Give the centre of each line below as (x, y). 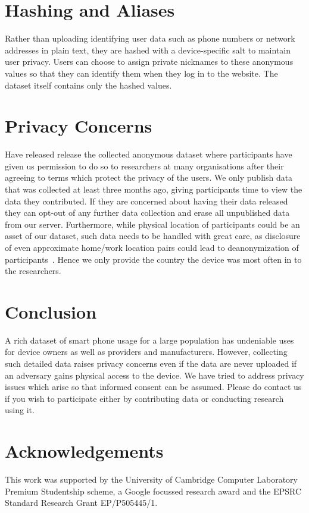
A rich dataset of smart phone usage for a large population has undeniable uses (149, 340)
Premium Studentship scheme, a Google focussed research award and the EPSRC (153, 491)
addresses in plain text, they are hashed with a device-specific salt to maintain (148, 50)
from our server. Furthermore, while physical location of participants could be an (152, 224)
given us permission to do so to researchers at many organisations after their (144, 166)
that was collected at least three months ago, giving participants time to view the (154, 189)
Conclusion (51, 311)
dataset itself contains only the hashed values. (88, 85)
